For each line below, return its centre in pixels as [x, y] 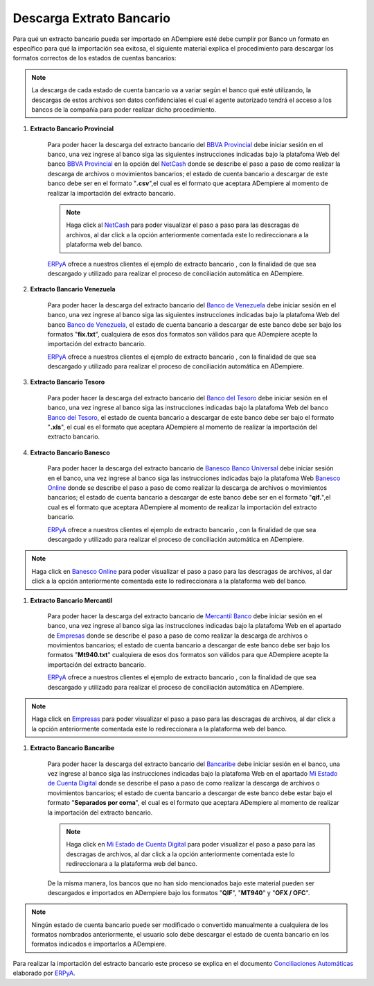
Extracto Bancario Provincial [72, 129]
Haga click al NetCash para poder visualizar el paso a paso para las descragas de [183, 225]
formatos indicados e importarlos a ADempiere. [99, 944]
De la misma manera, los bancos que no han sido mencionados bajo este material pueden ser [181, 883]
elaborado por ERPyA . [44, 973]
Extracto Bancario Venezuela [73, 289]
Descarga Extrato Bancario [92, 18]
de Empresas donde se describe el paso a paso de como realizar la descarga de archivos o [178, 636]
